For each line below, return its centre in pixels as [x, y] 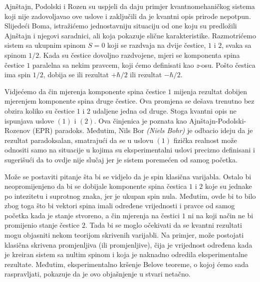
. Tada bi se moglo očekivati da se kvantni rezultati [163, 225]
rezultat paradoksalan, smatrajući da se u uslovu [79, 140]
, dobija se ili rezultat [76, 74]
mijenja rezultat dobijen [210, 91]
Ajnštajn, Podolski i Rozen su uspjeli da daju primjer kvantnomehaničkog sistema [130, 6]
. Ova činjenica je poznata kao [140, 120]
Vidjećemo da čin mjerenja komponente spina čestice [85, 91]
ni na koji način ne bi [221, 215]
